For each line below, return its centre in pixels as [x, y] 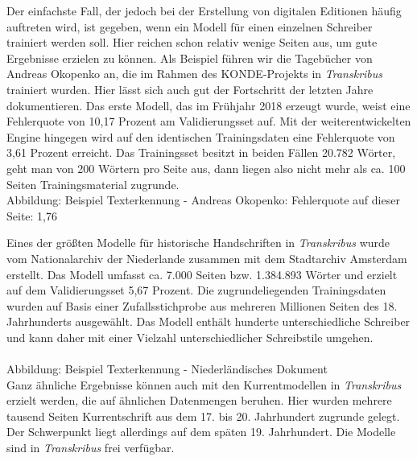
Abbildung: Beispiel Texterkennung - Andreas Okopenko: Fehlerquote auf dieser [203, 200]
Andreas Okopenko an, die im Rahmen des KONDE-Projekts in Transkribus [195, 74]
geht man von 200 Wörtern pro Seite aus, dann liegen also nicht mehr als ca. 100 [206, 168]
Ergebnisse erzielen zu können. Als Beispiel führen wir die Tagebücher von [190, 58]
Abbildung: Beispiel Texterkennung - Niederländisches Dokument [167, 369]
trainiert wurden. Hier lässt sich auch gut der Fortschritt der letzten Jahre [190, 89]
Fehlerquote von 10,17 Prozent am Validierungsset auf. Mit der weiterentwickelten [209, 121]
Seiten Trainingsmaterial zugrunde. [93, 184]
